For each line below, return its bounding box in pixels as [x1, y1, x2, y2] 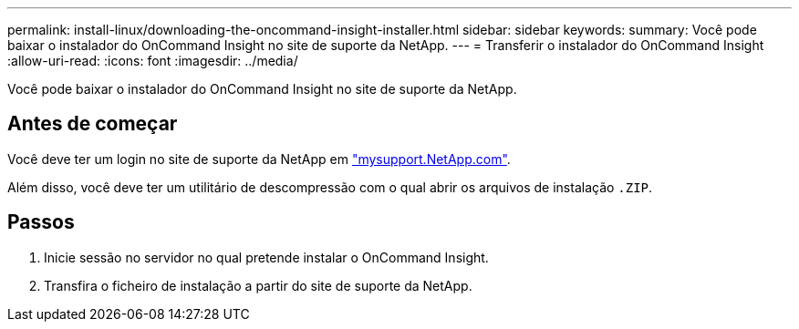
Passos [7, 211, 75, 234]
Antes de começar [7, 112, 178, 136]
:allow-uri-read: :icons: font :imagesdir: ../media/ [7, 53, 298, 68]
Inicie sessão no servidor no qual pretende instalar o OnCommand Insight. [44, 249, 489, 265]
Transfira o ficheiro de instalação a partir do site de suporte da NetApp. [44, 277, 472, 293]
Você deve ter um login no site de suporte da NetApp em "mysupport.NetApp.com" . [7, 150, 511, 167]
